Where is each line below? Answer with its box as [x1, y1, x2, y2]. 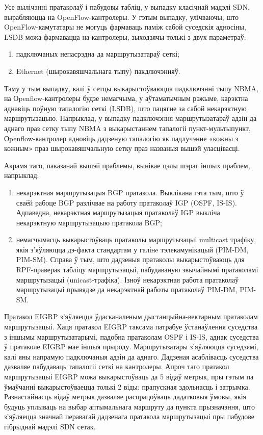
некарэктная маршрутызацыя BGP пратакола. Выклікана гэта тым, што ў [16, 187, 244, 197]
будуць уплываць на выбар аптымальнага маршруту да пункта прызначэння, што [4, 401, 255, 412]
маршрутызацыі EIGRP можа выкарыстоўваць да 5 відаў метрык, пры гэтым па [4, 371, 254, 381]
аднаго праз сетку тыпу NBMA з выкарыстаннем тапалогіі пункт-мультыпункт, [4, 122, 251, 133]
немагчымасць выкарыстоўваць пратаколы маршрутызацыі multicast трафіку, [16, 234, 256, 245]
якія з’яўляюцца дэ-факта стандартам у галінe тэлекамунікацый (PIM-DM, [16, 244, 249, 254]
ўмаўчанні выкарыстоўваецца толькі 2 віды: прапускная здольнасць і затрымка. [4, 381, 250, 392]
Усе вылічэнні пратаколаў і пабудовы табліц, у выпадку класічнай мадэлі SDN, [4, 2, 250, 12]
